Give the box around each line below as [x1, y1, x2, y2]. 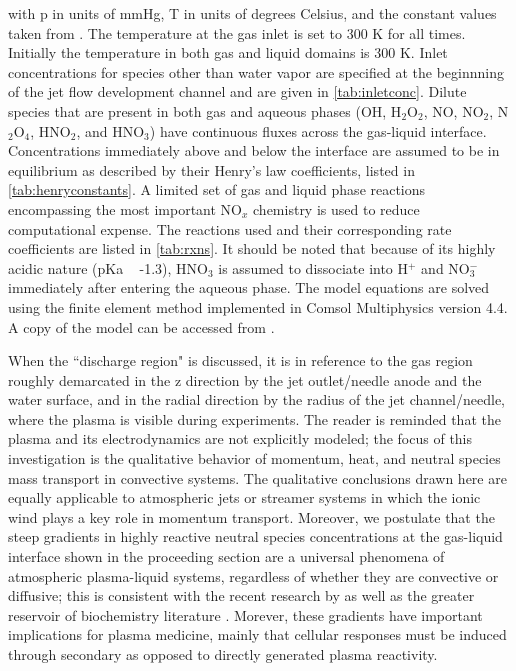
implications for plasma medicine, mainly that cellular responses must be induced [8, 624, 507, 645]
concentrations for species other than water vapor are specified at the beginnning [8, 61, 504, 82]
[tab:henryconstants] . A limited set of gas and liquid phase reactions [8, 179, 426, 200]
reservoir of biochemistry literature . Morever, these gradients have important [8, 604, 483, 625]
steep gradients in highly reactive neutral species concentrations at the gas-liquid [8, 526, 503, 547]
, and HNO [76, 120, 145, 141]
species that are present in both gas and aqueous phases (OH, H [8, 100, 402, 121]
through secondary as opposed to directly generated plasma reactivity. [8, 644, 438, 664]
